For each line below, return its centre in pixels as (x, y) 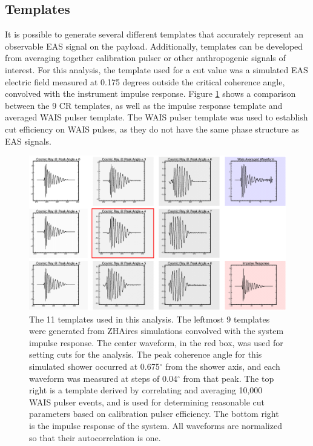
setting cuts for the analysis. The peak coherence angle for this (146, 354)
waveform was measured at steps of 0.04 (103, 378)
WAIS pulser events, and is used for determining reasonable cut (147, 402)
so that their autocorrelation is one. (95, 437)
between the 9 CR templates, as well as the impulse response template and (144, 105)
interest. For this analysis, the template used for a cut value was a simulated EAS (156, 69)
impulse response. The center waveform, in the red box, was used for (156, 342)
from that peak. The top (229, 378)
